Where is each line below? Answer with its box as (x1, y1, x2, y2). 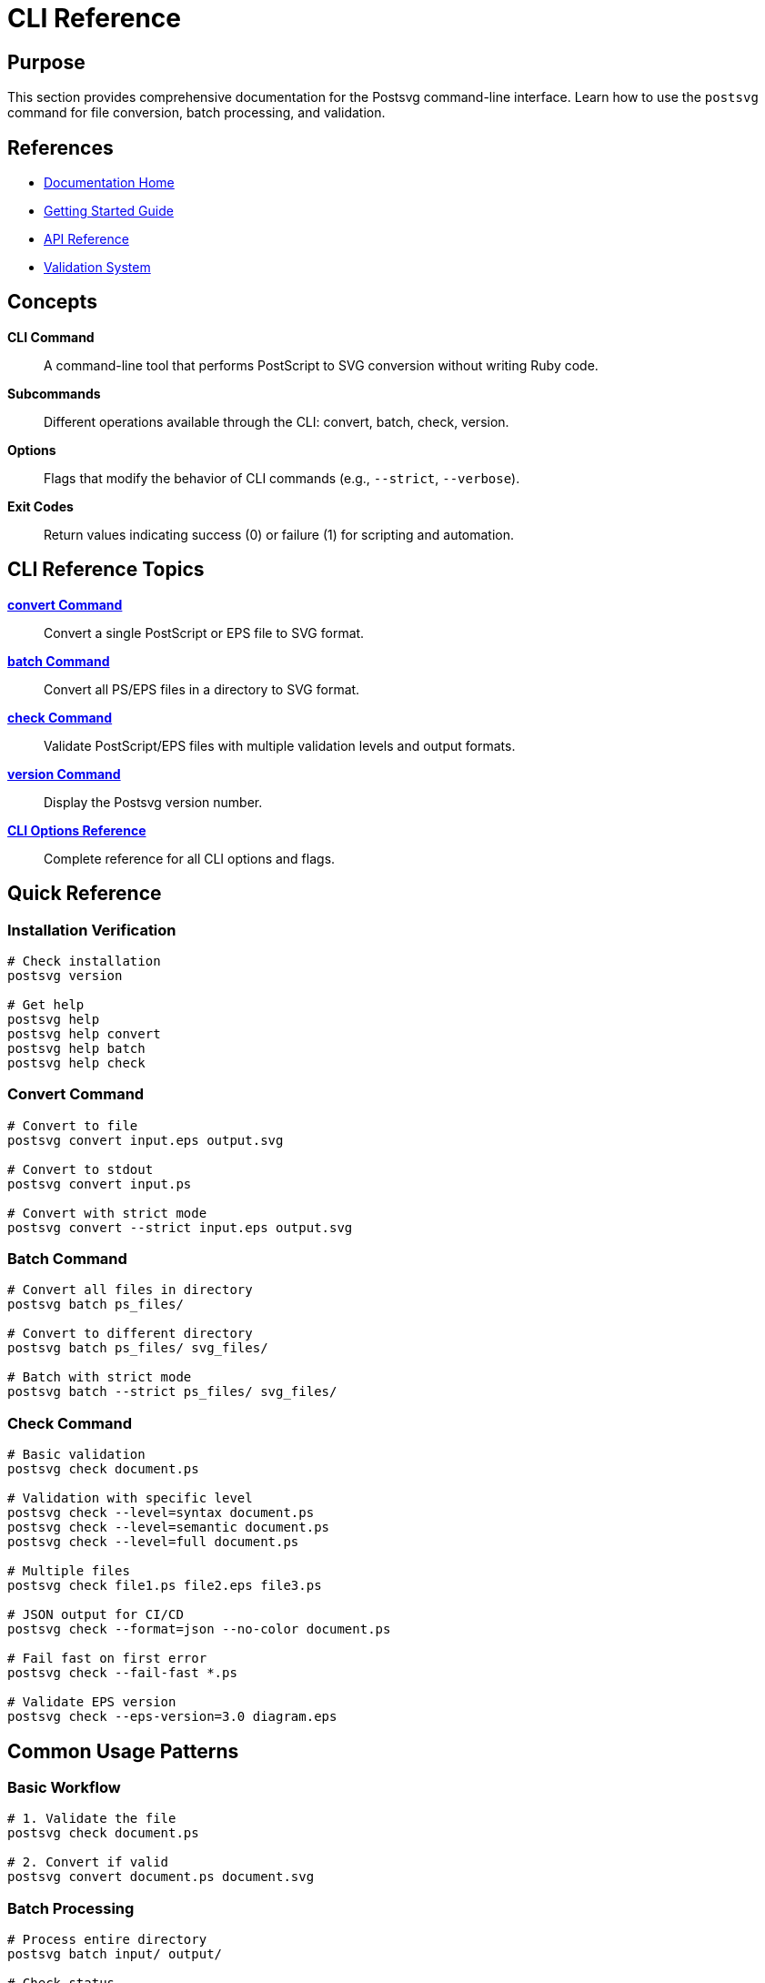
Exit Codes (7, 498, 74, 514)
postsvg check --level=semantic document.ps (7, 1520, 330, 1535)
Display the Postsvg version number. (44, 794, 263, 810)
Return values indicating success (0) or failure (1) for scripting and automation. (44, 526, 515, 542)
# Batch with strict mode (7, 1370, 192, 1385)
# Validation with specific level (7, 1491, 253, 1506)
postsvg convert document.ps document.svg (7, 1869, 315, 1885)
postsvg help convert (7, 1026, 161, 1041)
